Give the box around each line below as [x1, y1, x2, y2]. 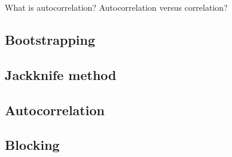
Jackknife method [5, 65, 117, 84]
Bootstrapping [5, 30, 96, 48]
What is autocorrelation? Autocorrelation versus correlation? [5, 1, 228, 13]
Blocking [5, 136, 60, 154]
